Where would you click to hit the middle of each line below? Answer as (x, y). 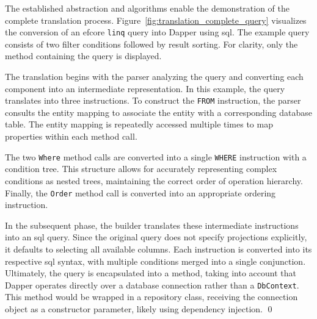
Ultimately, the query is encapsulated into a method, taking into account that (151, 273)
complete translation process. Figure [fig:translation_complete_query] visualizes (156, 20)
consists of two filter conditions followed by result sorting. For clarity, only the (151, 44)
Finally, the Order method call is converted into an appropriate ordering (140, 192)
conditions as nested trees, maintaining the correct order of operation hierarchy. (154, 180)
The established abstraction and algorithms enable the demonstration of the (148, 8)
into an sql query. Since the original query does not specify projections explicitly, (156, 237)
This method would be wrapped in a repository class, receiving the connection (151, 297)
